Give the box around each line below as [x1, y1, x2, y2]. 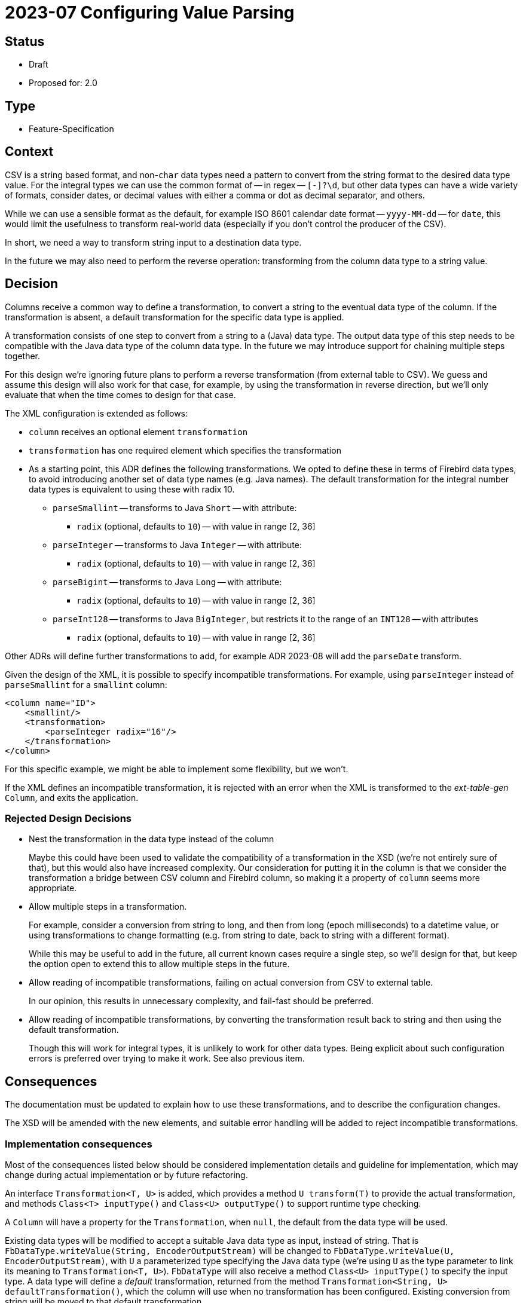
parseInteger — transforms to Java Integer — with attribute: [53, 539, 302, 550]
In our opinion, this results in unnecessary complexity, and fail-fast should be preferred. [29, 996, 374, 1007]
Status [5, 33, 45, 49]
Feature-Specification [29, 124, 114, 134]
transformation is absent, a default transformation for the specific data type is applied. [5, 311, 344, 322]
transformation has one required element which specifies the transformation [29, 445, 341, 455]
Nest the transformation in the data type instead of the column [29, 834, 274, 845]
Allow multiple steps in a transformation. [29, 901, 187, 912]
